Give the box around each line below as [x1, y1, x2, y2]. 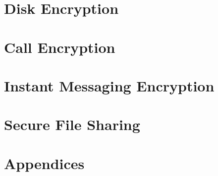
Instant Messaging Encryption [4, 75, 215, 95]
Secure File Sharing [4, 114, 140, 134]
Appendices [4, 153, 85, 173]
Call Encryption [4, 37, 115, 57]
